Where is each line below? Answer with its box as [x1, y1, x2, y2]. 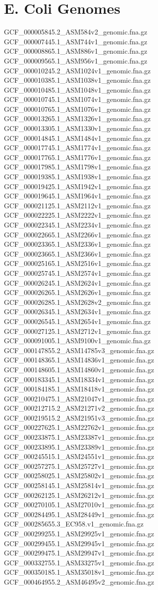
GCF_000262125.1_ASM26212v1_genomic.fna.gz [4, 490, 154, 500]
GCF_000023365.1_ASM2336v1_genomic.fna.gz [4, 239, 151, 249]
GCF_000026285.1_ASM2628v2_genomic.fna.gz [4, 296, 151, 307]
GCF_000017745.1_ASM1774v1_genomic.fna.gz [4, 142, 151, 153]
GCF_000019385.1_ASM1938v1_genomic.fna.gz [4, 171, 151, 182]
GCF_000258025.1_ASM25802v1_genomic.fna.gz [4, 470, 154, 481]
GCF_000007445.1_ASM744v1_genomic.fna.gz [4, 36, 147, 46]
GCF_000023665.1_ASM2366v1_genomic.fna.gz [4, 248, 151, 259]
